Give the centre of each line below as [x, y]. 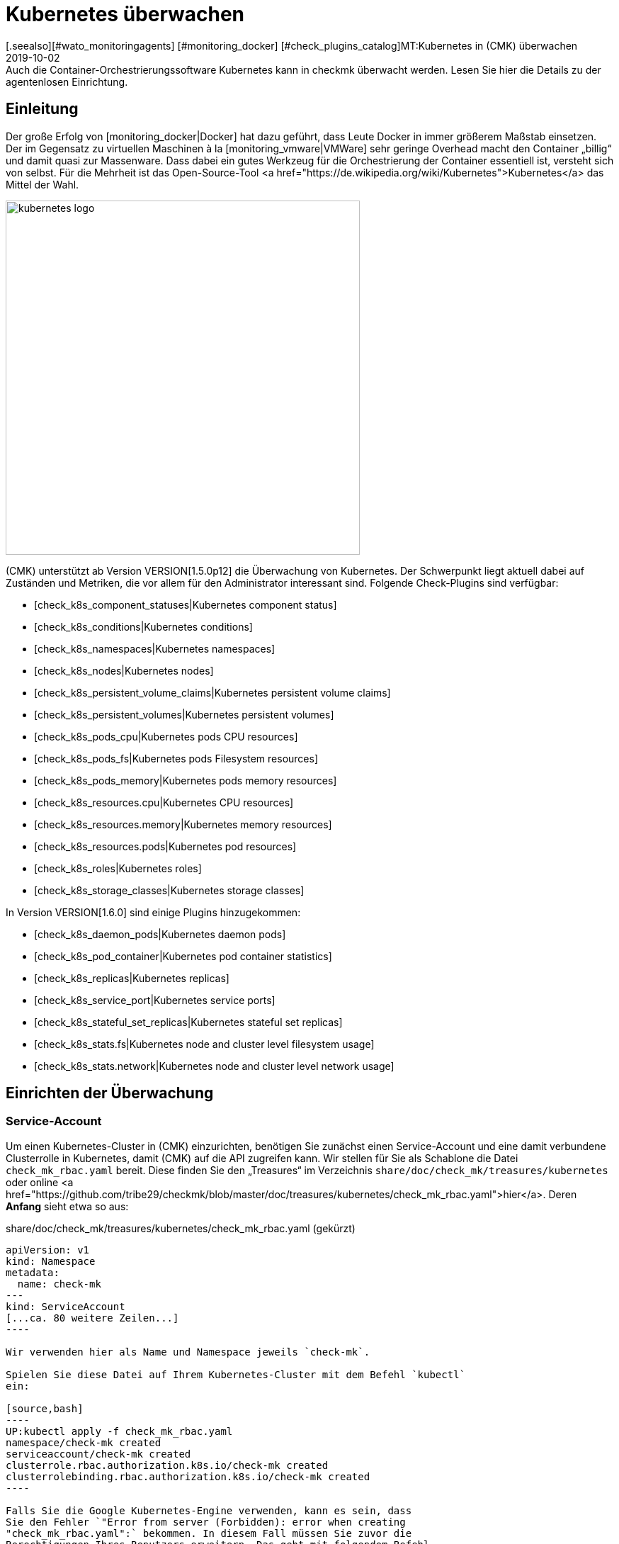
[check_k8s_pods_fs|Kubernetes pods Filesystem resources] [176, 758]
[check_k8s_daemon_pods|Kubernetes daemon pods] [160, 934]
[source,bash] [45, 1408]
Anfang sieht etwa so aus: [67, 1206]
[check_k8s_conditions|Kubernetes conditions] [143, 626]
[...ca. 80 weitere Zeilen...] [92, 1318]
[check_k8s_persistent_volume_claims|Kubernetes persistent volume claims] [212, 692]
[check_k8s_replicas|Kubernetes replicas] [132, 978]
